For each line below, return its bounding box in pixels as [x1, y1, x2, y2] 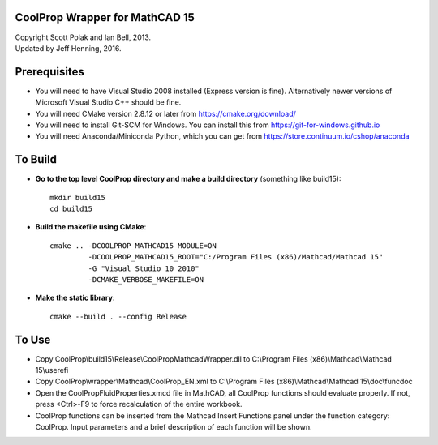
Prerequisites [15, 65, 84, 79]
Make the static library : [35, 293, 115, 303]
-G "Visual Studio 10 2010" [88, 263, 200, 273]
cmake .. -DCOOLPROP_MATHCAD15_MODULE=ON [49, 241, 217, 250]
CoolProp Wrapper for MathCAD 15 [15, 11, 195, 24]
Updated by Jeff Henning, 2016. [15, 43, 122, 53]
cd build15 [49, 204, 93, 214]
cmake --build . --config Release [49, 312, 187, 321]
